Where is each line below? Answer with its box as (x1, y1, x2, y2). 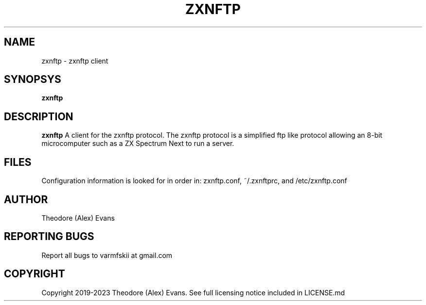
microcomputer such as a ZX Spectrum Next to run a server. (41, 139, 234, 148)
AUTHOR (4, 193, 48, 206)
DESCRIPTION (4, 110, 73, 123)
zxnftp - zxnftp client (41, 56, 108, 65)
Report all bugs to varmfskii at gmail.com (41, 251, 173, 259)
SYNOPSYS (4, 73, 61, 86)
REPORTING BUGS (4, 230, 94, 243)
